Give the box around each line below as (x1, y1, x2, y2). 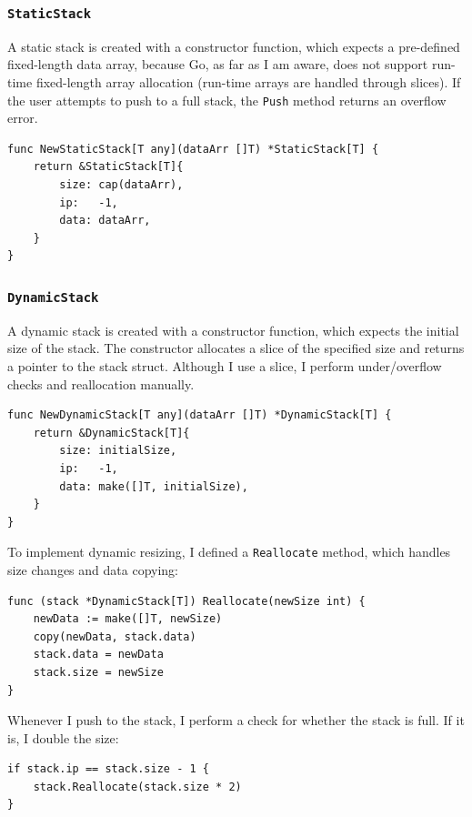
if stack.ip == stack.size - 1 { (7, 762, 209, 776)
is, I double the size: (7, 728, 119, 747)
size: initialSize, (59, 444, 177, 458)
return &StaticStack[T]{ (33, 160, 184, 174)
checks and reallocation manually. (7, 374, 195, 393)
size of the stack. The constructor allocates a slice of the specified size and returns (7, 338, 465, 358)
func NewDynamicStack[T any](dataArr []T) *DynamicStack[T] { (7, 408, 392, 422)
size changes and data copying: (7, 560, 178, 579)
